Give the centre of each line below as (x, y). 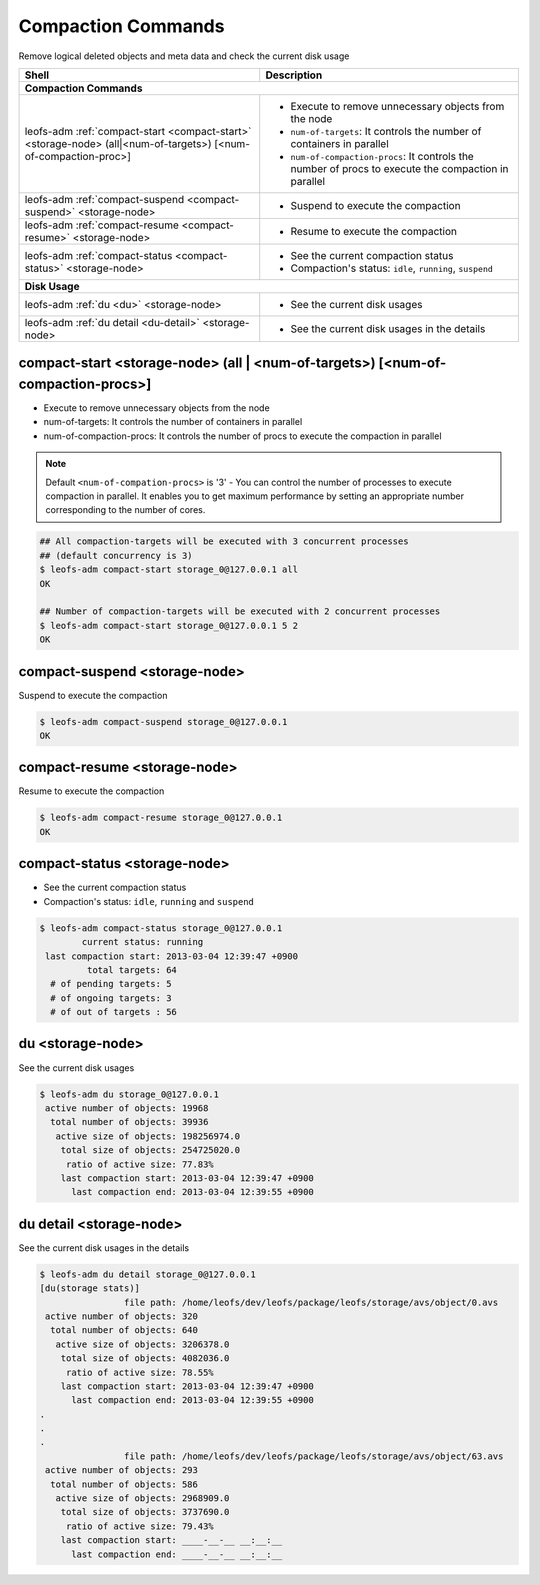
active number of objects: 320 (122, 1316)
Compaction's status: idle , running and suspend (149, 901)
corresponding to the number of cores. (125, 510)
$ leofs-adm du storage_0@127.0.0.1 (129, 1094)
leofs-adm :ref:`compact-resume (102, 225)
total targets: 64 (131, 969)
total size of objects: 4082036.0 (145, 1358)
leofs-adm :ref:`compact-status (98, 255)
